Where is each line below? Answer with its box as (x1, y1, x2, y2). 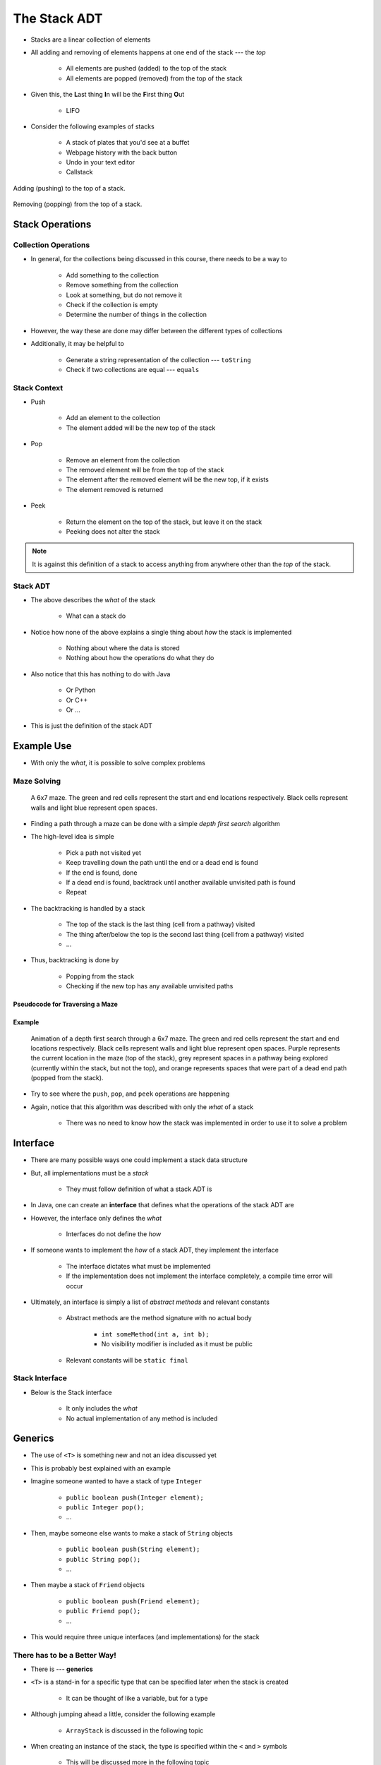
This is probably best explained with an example (30, 1464, 171, 1472)
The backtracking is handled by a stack (30, 904, 145, 912)
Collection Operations (13, 240, 90, 250)
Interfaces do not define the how (66, 1230, 162, 1238)
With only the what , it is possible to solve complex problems (30, 759, 206, 767)
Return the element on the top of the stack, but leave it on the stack (66, 517, 262, 526)
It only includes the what (66, 1404, 138, 1413)
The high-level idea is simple (30, 832, 114, 841)
